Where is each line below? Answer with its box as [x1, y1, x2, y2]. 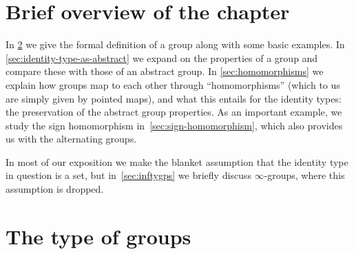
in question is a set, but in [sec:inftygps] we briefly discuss [6, 168, 251, 182]
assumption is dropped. [6, 182, 104, 196]
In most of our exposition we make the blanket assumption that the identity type [6, 154, 348, 169]
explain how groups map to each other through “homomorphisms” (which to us [6, 77, 340, 92]
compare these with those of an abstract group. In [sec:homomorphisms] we [6, 64, 324, 78]
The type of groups [6, 222, 191, 250]
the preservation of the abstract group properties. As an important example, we [6, 105, 342, 119]
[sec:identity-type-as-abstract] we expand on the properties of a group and [6, 50, 318, 65]
